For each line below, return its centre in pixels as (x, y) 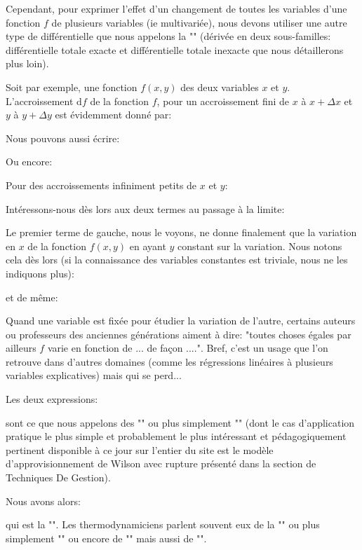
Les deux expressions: (52, 399)
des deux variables (220, 87)
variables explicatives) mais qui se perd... (94, 375)
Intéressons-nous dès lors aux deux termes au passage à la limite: (145, 208)
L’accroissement (40, 101)
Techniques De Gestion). (58, 477)
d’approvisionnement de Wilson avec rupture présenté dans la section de (161, 463)
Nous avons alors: (43, 501)
